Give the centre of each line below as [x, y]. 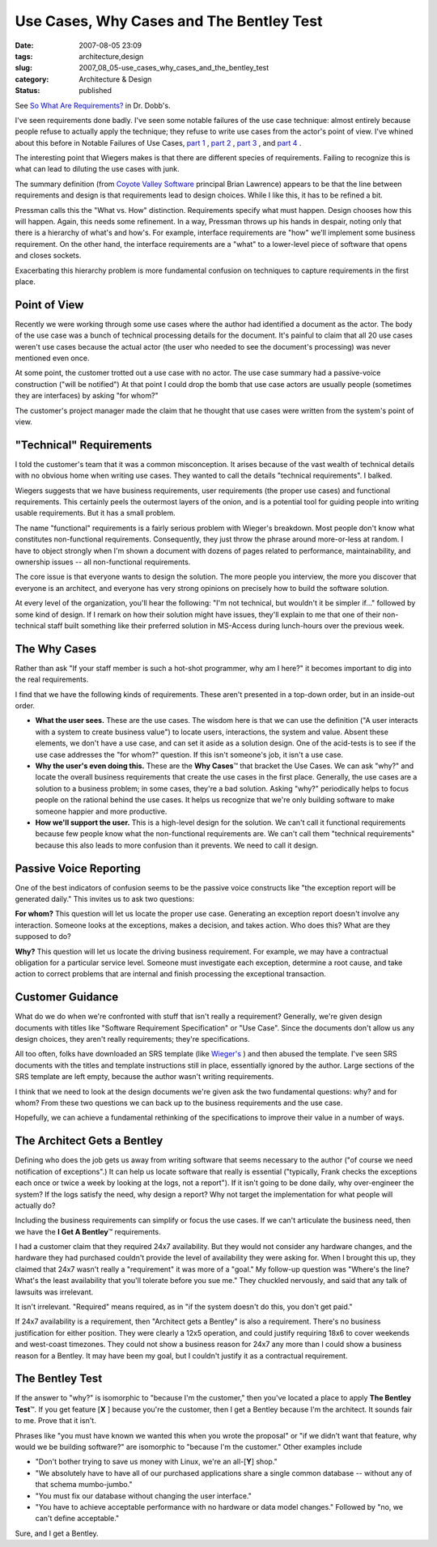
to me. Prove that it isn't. [55, 1421]
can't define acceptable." [77, 1519]
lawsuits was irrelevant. [54, 1292]
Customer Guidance [67, 997]
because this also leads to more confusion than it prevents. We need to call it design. [177, 845]
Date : [24, 45]
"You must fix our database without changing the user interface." [144, 1496]
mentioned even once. [52, 358]
